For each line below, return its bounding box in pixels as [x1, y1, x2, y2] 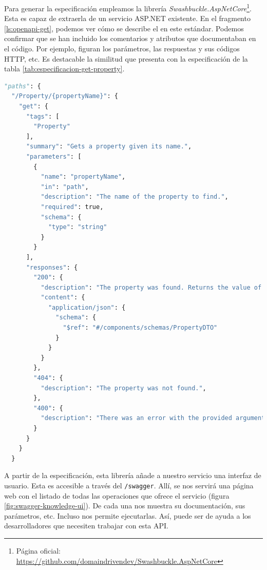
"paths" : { [4, 82, 41, 90]
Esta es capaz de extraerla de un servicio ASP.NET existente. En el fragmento [4, 13, 251, 24]
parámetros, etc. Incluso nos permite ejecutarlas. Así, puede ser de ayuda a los [4, 510, 251, 521]
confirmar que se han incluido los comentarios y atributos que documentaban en [4, 33, 256, 44]
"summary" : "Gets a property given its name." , [26, 143, 192, 150]
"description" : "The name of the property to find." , [41, 193, 228, 201]
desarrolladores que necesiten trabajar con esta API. [4, 520, 168, 531]
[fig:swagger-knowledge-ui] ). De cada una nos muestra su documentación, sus [4, 500, 245, 511]
